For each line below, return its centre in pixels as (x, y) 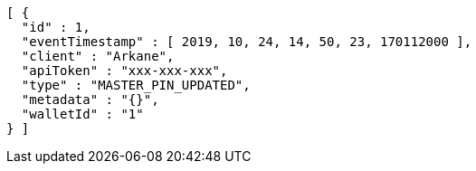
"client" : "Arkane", (98, 56)
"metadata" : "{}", (90, 100)
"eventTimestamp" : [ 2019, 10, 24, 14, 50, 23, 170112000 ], (247, 42)
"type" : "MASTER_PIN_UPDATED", (136, 85)
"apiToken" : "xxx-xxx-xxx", (124, 71)
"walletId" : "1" (82, 114)
